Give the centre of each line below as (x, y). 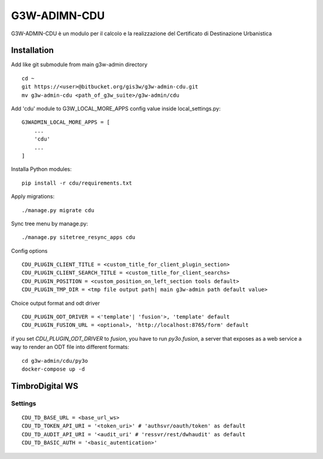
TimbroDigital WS (45, 386)
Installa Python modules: (41, 169)
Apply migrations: (33, 197)
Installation (32, 51)
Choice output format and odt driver (56, 303)
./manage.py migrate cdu (58, 210)
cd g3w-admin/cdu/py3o (55, 361)
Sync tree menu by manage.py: (50, 224)
